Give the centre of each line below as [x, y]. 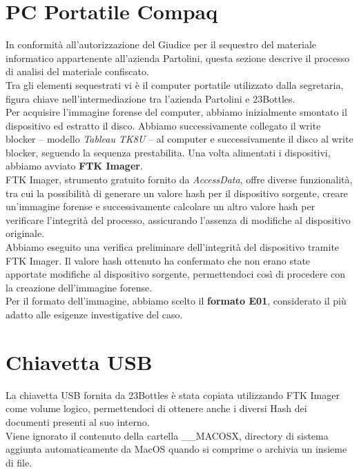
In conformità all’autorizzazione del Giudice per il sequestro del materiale [161, 44]
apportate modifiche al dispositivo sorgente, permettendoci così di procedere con [176, 274]
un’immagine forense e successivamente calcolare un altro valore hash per [161, 206]
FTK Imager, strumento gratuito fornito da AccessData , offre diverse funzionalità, [179, 179]
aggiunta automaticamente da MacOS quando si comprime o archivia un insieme [176, 449]
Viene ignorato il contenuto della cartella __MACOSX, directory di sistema [167, 435]
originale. [25, 233]
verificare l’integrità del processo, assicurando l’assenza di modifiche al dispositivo [178, 219]
